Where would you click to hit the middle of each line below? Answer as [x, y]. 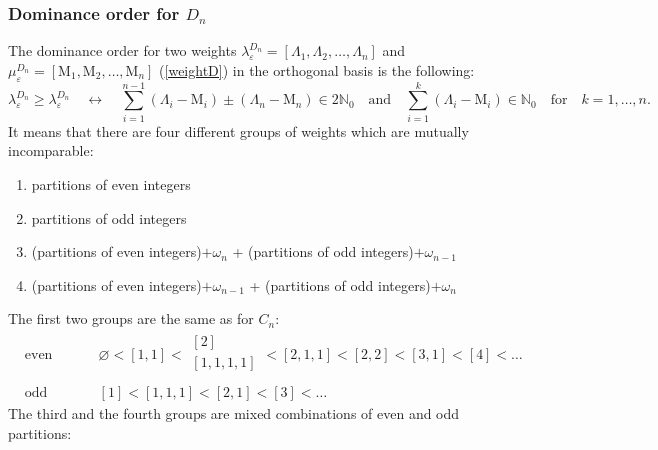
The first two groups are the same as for [131, 318]
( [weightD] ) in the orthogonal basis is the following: [317, 69]
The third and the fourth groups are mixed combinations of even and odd [234, 413]
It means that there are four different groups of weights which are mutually [238, 130]
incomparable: [51, 150]
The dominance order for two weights [122, 50]
